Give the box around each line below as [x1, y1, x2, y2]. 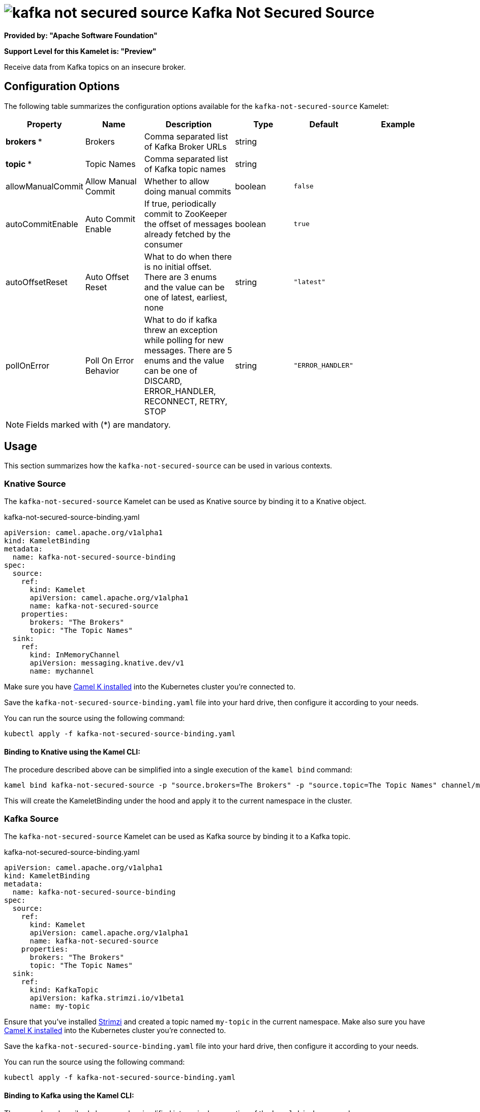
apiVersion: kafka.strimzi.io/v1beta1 [29, 994, 185, 1003]
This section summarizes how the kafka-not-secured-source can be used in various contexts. [4, 461, 333, 470]
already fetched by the [144, 229, 231, 239]
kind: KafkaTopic [29, 986, 99, 994]
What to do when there [144, 251, 232, 262]
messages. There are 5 [144, 345, 232, 355]
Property [27, 119, 62, 129]
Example [381, 119, 415, 129]
